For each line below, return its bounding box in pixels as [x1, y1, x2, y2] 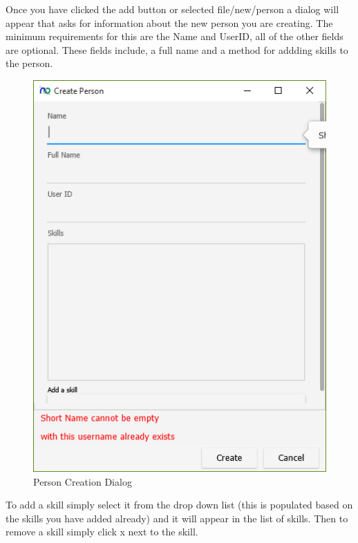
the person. [6, 56, 53, 70]
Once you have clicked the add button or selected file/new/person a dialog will [6, 2, 339, 16]
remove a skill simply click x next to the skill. [6, 524, 198, 539]
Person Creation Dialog [33, 474, 132, 488]
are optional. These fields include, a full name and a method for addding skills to [6, 42, 348, 57]
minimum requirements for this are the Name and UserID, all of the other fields [6, 29, 343, 44]
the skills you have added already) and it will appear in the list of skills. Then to [6, 511, 348, 525]
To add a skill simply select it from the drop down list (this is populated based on [6, 497, 353, 512]
